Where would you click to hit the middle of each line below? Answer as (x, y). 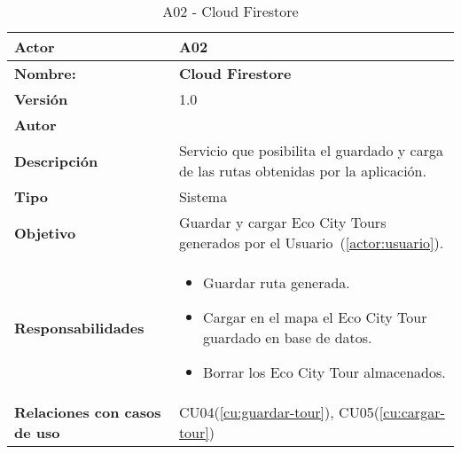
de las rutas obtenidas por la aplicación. (302, 171)
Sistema (203, 196)
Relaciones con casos (88, 412)
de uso (37, 432)
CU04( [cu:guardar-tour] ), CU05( (279, 412)
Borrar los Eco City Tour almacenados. (324, 372)
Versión (41, 99)
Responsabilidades (79, 327)
